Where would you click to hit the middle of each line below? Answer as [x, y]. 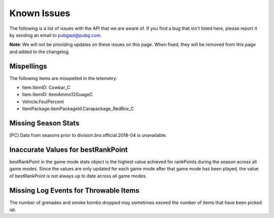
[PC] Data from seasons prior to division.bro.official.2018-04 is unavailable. [88, 135]
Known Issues [40, 13]
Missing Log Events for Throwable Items [74, 190]
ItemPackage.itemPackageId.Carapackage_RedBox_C [78, 109]
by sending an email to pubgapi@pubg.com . [56, 35]
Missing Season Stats [44, 123]
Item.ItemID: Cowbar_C [46, 88]
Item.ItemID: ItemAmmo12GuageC [58, 95]
